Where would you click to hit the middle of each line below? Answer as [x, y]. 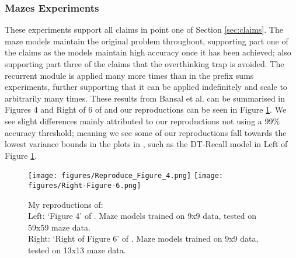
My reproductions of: [66, 204]
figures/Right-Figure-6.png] [85, 186]
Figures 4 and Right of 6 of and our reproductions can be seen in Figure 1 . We [146, 109]
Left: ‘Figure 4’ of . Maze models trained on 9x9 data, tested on [142, 216]
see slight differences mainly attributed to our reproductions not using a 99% [142, 121]
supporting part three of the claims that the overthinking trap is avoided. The [144, 64]
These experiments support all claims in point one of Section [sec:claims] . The [144, 29]
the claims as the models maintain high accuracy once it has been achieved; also [148, 52]
